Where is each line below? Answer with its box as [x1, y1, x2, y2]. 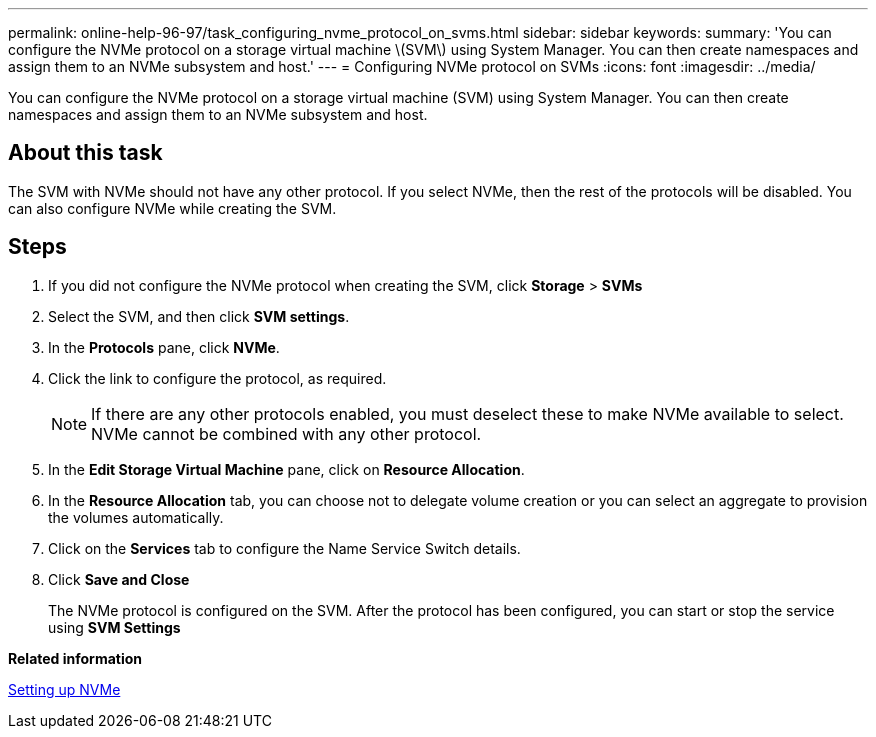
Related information [8, 649, 143, 667]
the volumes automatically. [48, 508, 224, 526]
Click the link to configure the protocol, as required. [48, 369, 387, 387]
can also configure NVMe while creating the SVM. [8, 199, 337, 217]
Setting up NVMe [8, 680, 121, 698]
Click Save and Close [48, 570, 190, 588]
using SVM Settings [48, 618, 181, 636]
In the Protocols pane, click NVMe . [48, 338, 280, 356]
